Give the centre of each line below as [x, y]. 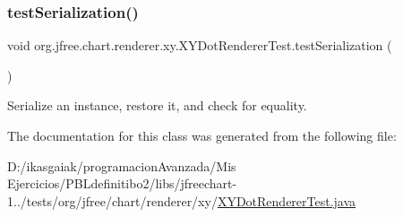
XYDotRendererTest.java [287, 200]
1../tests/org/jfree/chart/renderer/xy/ [112, 200]
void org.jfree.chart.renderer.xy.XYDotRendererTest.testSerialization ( [200, 45]
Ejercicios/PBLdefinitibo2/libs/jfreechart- [122, 183]
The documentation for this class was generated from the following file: [202, 135]
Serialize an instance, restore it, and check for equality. [157, 105]
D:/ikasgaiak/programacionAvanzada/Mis [122, 165]
